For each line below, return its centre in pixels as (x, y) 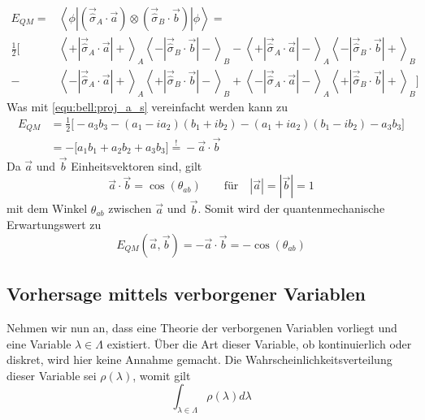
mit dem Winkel (47, 208)
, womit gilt (162, 375)
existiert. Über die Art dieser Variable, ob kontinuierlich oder (259, 343)
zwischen (130, 208)
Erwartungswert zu (54, 225)
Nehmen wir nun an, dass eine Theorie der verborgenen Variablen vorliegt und (202, 327)
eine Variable (39, 343)
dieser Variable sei (52, 375)
